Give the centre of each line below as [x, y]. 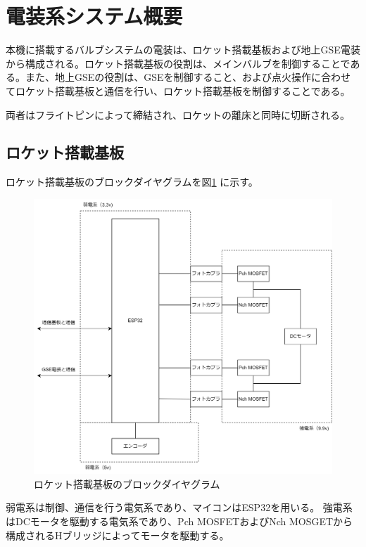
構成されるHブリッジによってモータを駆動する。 [118, 535]
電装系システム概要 [94, 16]
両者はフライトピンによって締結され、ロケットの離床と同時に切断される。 [178, 114]
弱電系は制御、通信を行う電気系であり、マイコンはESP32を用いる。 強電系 [179, 507]
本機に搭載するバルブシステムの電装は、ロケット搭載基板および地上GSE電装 [183, 50]
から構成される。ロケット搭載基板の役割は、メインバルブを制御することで [178, 63]
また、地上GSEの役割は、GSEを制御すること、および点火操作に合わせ [188, 77]
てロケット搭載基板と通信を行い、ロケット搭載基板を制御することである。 [178, 90]
